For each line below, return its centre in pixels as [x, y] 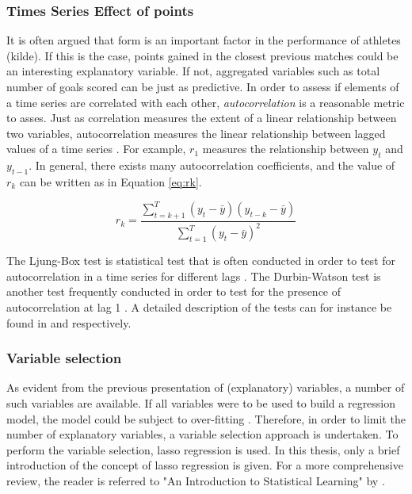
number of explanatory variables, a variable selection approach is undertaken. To [202, 434]
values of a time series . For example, [96, 149]
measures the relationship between [286, 149]
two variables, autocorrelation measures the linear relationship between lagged [196, 133]
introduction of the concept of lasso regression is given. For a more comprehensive [205, 465]
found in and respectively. [69, 322]
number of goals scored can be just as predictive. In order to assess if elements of [203, 86]
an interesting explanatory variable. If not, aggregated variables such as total [193, 71]
